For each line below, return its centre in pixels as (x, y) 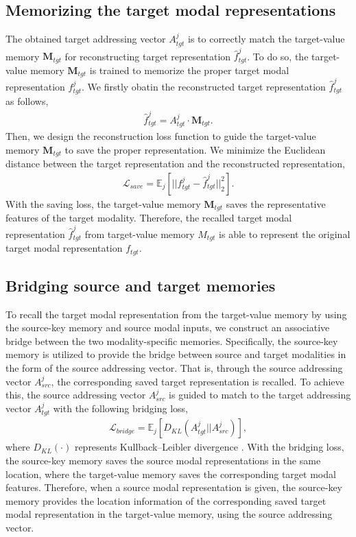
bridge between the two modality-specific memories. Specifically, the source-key (172, 341)
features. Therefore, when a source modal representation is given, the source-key (174, 487)
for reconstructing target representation (148, 56)
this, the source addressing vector (76, 395)
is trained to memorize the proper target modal (189, 70)
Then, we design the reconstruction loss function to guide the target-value (161, 136)
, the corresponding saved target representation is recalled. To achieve (198, 381)
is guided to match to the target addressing (260, 395)
